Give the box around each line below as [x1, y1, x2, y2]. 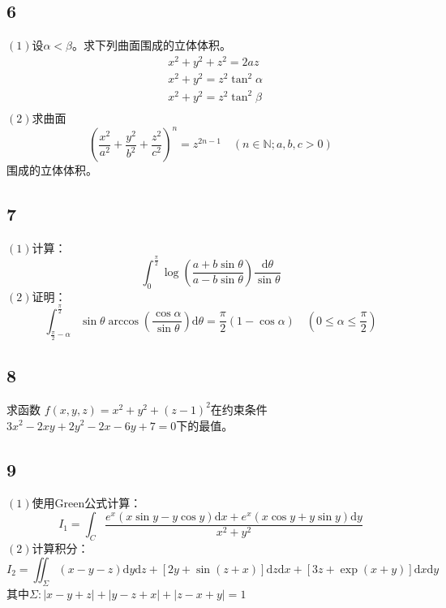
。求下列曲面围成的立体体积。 [72, 37, 232, 54]
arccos [108, 315, 139, 327]
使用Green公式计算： [32, 494, 142, 511]
